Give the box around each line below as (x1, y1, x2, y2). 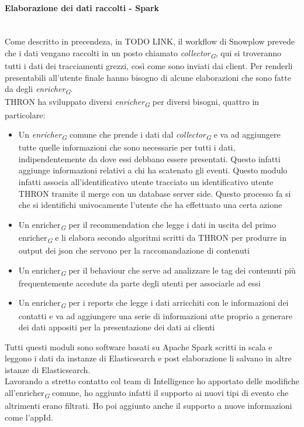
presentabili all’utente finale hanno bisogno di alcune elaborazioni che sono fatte (5, 71, 291, 83)
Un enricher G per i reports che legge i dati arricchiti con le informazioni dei (18, 296, 289, 310)
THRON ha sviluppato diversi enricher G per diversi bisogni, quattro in (5, 95, 260, 110)
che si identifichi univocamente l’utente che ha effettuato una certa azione (18, 199, 282, 211)
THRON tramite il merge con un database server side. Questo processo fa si (18, 187, 291, 199)
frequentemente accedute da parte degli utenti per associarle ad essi (18, 276, 261, 289)
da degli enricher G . (5, 83, 73, 97)
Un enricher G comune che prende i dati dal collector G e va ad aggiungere (18, 128, 281, 142)
